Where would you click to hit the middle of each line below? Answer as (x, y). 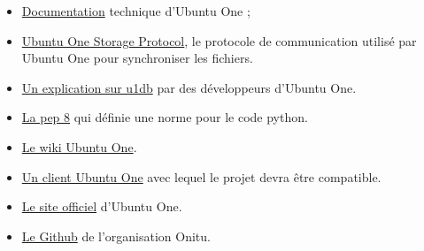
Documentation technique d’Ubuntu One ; (136, 11)
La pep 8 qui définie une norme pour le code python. (165, 117)
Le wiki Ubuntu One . (79, 146)
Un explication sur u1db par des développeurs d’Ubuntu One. (189, 87)
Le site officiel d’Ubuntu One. (102, 206)
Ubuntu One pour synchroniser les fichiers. (137, 58)
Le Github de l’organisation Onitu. (116, 236)
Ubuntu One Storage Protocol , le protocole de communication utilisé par (219, 40)
